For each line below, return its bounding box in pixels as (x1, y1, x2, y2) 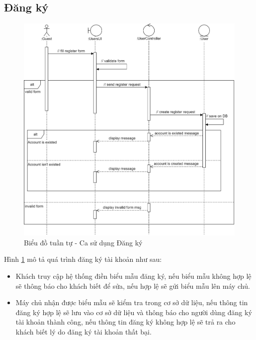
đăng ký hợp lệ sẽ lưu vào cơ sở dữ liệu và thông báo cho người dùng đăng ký (15, 307, 252, 317)
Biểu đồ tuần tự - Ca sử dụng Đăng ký (24, 237, 143, 247)
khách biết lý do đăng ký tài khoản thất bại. (15, 327, 152, 337)
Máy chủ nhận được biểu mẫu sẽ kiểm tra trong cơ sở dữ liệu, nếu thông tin (15, 297, 248, 308)
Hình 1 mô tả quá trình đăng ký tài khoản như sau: (4, 254, 162, 264)
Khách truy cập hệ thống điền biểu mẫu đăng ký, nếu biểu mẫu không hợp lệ (15, 271, 252, 281)
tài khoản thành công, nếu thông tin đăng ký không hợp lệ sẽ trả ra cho (15, 317, 236, 327)
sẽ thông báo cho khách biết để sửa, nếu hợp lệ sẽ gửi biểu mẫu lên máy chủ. (15, 280, 250, 291)
